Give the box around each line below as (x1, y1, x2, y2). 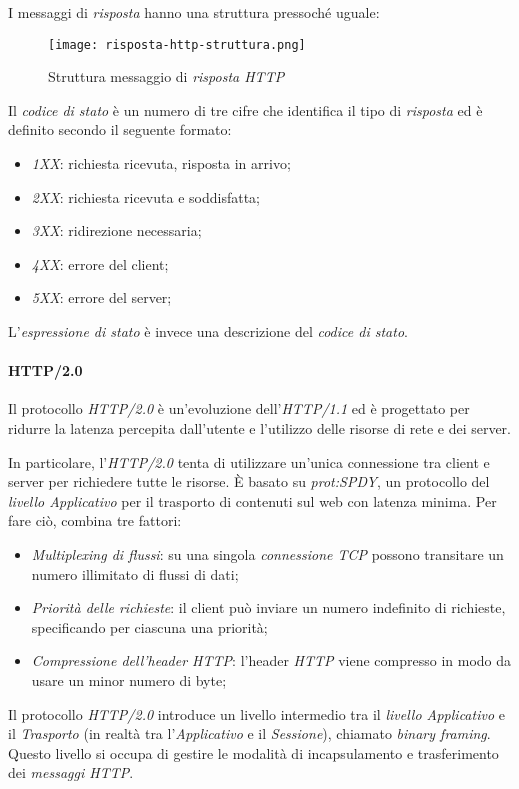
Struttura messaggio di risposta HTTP (48, 66, 285, 87)
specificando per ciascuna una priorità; (31, 616, 268, 637)
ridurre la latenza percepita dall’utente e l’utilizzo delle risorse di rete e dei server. (8, 417, 512, 438)
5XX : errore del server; (31, 287, 172, 308)
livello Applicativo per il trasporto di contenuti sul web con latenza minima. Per (8, 490, 497, 511)
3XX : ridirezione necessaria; (31, 220, 202, 241)
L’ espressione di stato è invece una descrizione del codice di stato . (8, 321, 408, 341)
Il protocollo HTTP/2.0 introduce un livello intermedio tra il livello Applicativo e (8, 703, 505, 724)
